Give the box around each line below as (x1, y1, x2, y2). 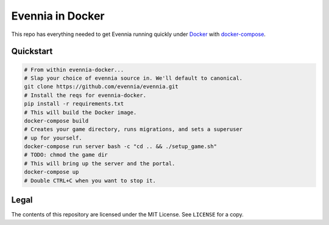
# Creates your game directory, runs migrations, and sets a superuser (24, 126, 243, 133)
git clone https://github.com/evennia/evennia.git (24, 83, 179, 90)
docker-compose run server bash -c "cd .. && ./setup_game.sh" (24, 143, 218, 150)
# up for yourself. (24, 134, 82, 141)
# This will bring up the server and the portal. (24, 160, 175, 167)
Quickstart (11, 46, 53, 57)
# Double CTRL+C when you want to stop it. (24, 177, 157, 184)
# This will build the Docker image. (24, 109, 137, 116)
